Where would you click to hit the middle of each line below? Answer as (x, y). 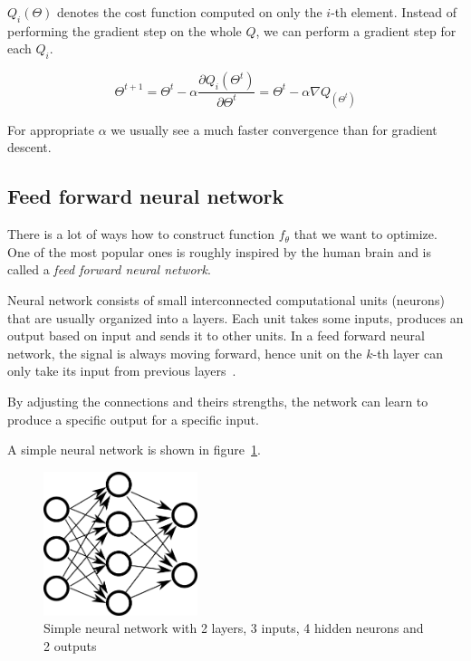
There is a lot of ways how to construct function (141, 234)
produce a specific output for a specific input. (133, 419)
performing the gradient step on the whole (125, 30)
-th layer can (408, 353)
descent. (29, 147)
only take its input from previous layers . (122, 371)
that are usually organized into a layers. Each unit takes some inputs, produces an (235, 317)
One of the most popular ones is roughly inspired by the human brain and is (220, 251)
